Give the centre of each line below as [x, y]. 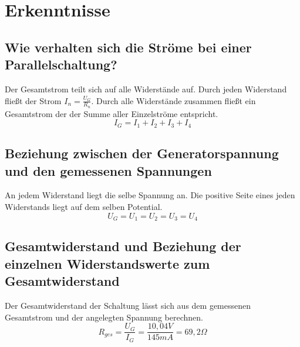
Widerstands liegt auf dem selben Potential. [84, 207]
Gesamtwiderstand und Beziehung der [123, 246]
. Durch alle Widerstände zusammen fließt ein [173, 100]
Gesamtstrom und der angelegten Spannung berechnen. [104, 317]
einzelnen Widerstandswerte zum [107, 263]
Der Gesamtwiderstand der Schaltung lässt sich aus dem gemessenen [128, 306]
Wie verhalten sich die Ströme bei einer [128, 47]
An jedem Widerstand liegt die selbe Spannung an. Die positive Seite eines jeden [150, 195]
